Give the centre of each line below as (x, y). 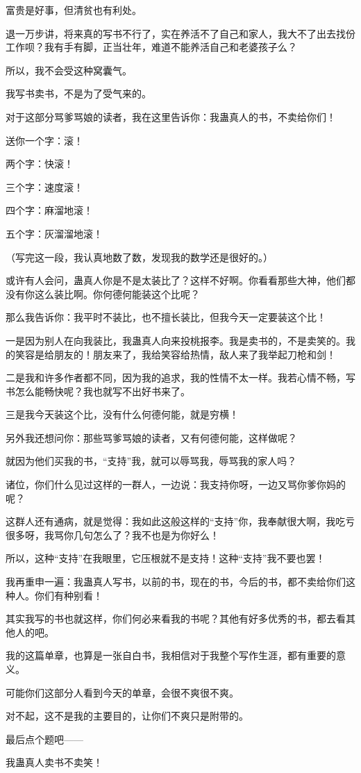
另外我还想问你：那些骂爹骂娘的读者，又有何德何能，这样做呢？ (151, 437)
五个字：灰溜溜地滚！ (54, 233)
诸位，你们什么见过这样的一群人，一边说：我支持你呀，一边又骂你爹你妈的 (176, 484)
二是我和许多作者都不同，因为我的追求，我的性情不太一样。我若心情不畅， (176, 377)
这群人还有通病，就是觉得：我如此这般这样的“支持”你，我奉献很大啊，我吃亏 (180, 521)
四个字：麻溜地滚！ (49, 210)
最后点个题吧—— (44, 739)
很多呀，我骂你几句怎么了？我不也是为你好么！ (112, 534)
